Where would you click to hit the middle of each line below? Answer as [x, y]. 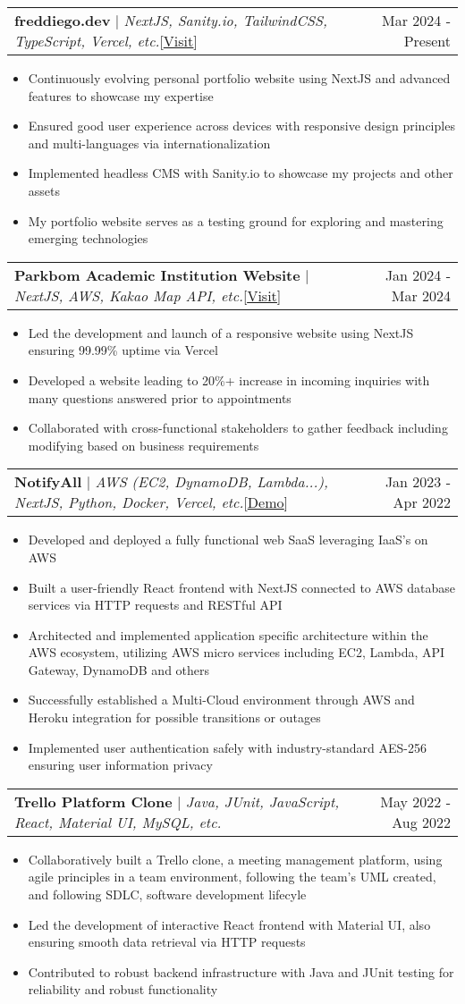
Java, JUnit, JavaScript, [262, 801]
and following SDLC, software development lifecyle [167, 894]
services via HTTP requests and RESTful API [155, 605]
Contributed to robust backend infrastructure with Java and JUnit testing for [241, 971]
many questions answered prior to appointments [160, 397]
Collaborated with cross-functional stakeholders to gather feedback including [238, 428]
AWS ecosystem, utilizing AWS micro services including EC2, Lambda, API [237, 652]
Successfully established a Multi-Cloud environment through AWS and [221, 700]
